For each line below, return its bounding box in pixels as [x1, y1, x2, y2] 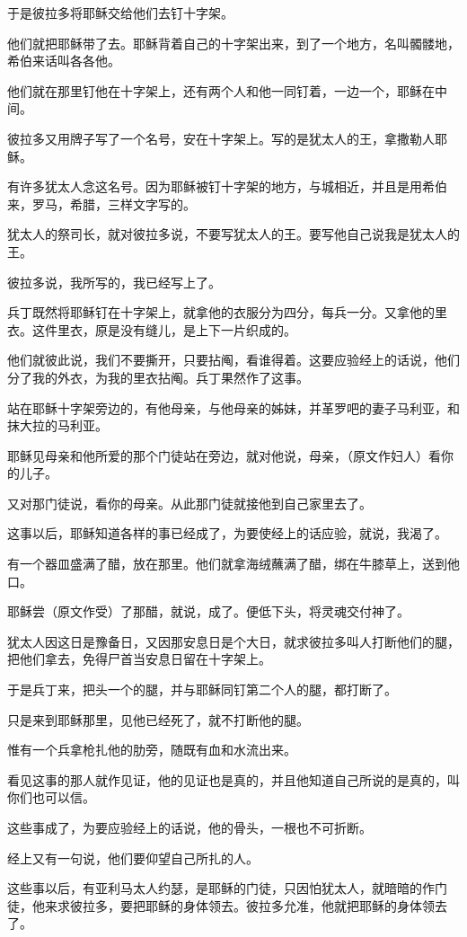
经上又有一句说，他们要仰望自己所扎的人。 [7, 848, 259, 867]
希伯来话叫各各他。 [7, 51, 120, 70]
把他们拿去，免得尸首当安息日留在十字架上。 [7, 650, 271, 668]
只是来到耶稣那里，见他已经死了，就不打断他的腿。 [7, 710, 309, 729]
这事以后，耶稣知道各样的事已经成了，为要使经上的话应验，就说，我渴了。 [7, 524, 447, 543]
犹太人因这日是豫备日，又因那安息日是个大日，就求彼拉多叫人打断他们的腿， [7, 632, 460, 650]
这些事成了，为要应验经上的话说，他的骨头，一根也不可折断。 [7, 818, 372, 836]
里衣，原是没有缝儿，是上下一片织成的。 [57, 320, 296, 339]
